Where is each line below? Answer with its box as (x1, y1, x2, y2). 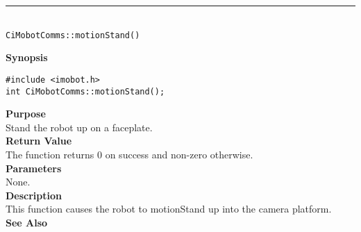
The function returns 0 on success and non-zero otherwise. (6, 147, 253, 161)
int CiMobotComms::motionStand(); (6, 86, 165, 97)
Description (6, 188, 62, 202)
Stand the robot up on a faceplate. (6, 119, 153, 134)
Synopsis (6, 50, 48, 65)
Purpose (6, 106, 46, 121)
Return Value (6, 133, 72, 148)
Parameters (6, 160, 62, 175)
